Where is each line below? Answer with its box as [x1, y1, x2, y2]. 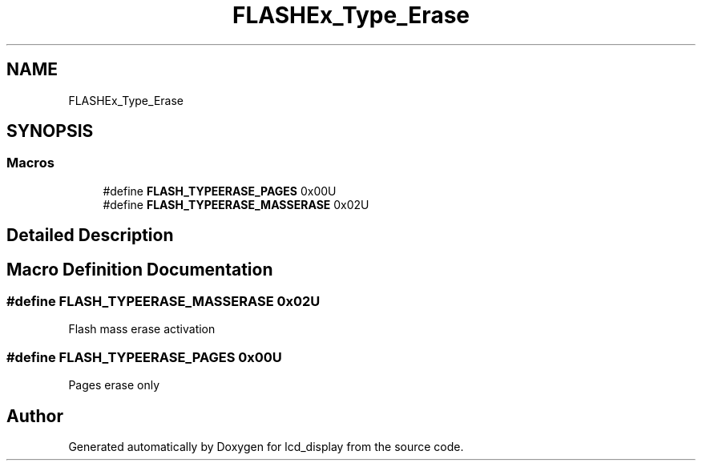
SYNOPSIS [6, 121, 94, 142]
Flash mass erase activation [68, 322, 216, 336]
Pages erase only [68, 378, 160, 393]
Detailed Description [6, 225, 174, 246]
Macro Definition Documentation [6, 259, 273, 280]
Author [6, 405, 63, 426]
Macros [6, 155, 54, 171]
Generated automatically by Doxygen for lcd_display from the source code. [68, 440, 464, 454]
